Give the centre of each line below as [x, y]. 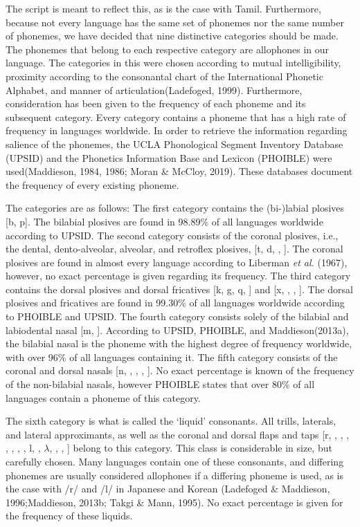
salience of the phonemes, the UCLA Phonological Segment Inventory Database [174, 144]
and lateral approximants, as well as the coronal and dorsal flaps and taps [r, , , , [178, 434]
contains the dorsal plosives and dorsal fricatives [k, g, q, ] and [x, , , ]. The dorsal [179, 289]
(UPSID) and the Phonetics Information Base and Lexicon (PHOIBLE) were [169, 157]
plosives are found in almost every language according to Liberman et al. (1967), [177, 262]
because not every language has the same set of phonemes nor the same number [175, 22]
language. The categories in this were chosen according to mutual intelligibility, [173, 63]
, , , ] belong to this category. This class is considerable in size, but [191, 448]
